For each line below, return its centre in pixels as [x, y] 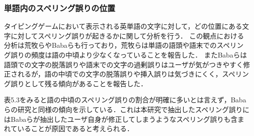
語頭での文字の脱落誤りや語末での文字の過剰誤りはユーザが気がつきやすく [124, 64]
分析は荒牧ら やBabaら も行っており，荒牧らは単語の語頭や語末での [110, 45]
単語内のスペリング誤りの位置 [60, 8]
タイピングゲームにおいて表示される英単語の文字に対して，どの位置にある [123, 26]
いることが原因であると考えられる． [75, 128]
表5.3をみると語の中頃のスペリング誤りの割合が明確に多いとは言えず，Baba [125, 100]
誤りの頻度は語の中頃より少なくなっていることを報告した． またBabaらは [129, 55]
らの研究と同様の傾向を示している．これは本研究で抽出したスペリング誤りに [127, 109]
